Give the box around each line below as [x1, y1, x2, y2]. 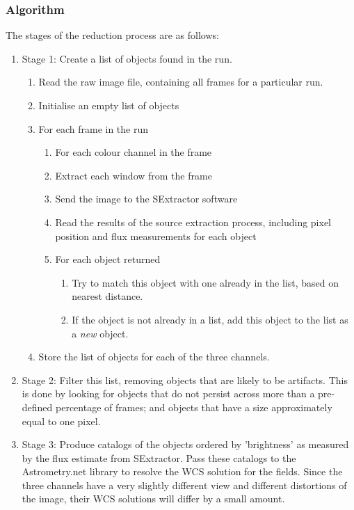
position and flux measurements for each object [55, 228, 257, 243]
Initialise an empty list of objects [38, 98, 179, 112]
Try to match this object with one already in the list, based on [72, 275, 339, 289]
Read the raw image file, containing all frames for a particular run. [38, 74, 323, 89]
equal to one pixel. [22, 413, 101, 428]
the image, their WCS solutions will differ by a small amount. [22, 491, 285, 506]
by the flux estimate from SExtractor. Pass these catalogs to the [22, 450, 296, 465]
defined [22, 399, 53, 414]
